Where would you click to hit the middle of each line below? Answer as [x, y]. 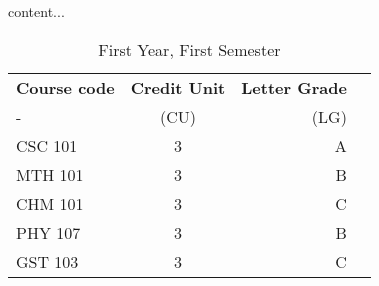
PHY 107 [48, 232]
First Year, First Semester [189, 49]
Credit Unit [178, 87]
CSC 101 [47, 145]
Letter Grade [294, 87]
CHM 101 [50, 203]
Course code [65, 87]
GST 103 [47, 261]
